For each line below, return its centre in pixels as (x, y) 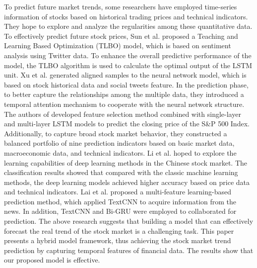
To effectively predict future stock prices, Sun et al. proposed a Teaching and (121, 36)
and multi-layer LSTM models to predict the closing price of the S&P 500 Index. (127, 124)
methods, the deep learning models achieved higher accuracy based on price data (127, 182)
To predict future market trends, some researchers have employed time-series (121, 6)
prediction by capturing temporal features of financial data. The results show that (129, 250)
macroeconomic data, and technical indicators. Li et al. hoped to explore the (120, 152)
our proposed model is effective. (52, 260)
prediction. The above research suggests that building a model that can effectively (129, 221)
